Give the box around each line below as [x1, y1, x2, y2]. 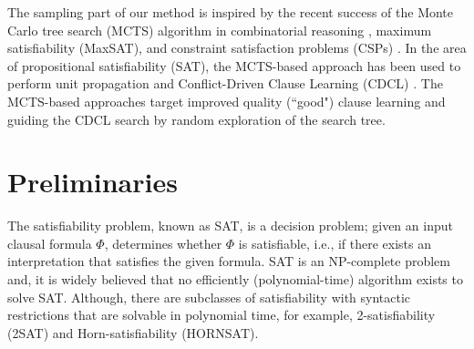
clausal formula [7, 233, 92, 252]
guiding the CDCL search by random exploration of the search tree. [7, 109, 386, 128]
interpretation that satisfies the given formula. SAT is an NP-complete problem [7, 251, 450, 271]
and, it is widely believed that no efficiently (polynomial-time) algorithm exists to [7, 270, 463, 289]
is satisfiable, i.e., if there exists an [238, 233, 432, 252]
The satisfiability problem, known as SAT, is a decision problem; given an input [7, 216, 453, 235]
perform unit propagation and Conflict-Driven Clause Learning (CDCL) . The [7, 74, 443, 93]
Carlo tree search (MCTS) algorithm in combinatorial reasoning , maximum [7, 20, 432, 39]
